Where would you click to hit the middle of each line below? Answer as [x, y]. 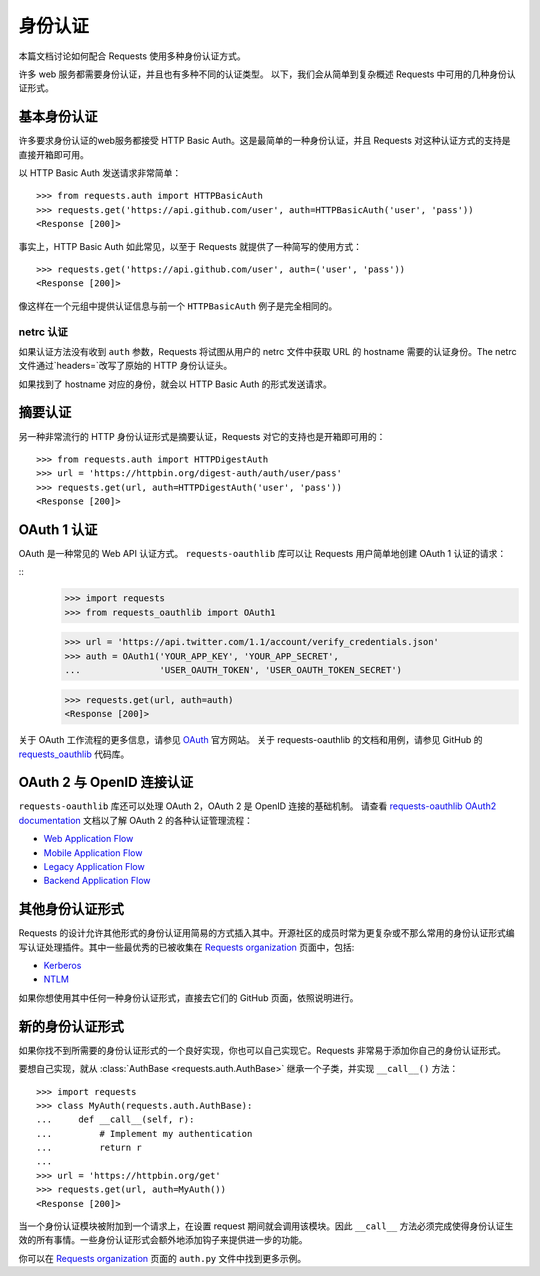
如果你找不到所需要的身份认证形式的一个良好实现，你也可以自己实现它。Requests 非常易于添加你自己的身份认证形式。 [262, 1050]
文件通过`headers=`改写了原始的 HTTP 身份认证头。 [125, 366]
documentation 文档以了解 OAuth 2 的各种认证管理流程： [136, 820]
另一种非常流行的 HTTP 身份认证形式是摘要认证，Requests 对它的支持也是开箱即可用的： [202, 436]
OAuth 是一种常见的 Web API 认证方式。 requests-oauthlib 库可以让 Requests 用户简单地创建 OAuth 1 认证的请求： [262, 554]
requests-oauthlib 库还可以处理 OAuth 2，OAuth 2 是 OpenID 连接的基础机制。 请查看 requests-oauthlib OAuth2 [257, 806]
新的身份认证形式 [71, 1026]
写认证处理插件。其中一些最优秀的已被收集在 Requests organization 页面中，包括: [186, 947]
